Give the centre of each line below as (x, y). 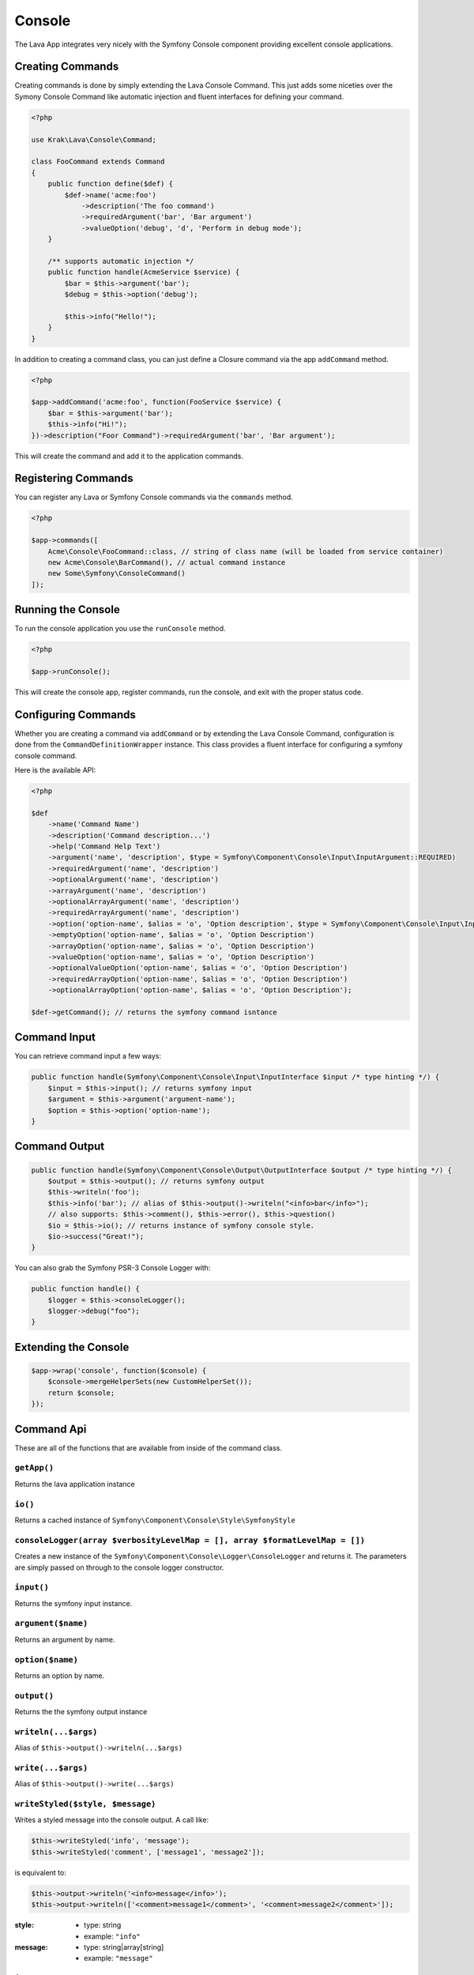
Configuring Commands (75, 715)
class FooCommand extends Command (98, 162)
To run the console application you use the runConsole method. (120, 629)
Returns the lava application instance (75, 1484)
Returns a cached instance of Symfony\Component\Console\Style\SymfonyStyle (155, 1520)
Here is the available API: (55, 770)
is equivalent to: (40, 1872)
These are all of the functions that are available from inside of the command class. (148, 1448)
